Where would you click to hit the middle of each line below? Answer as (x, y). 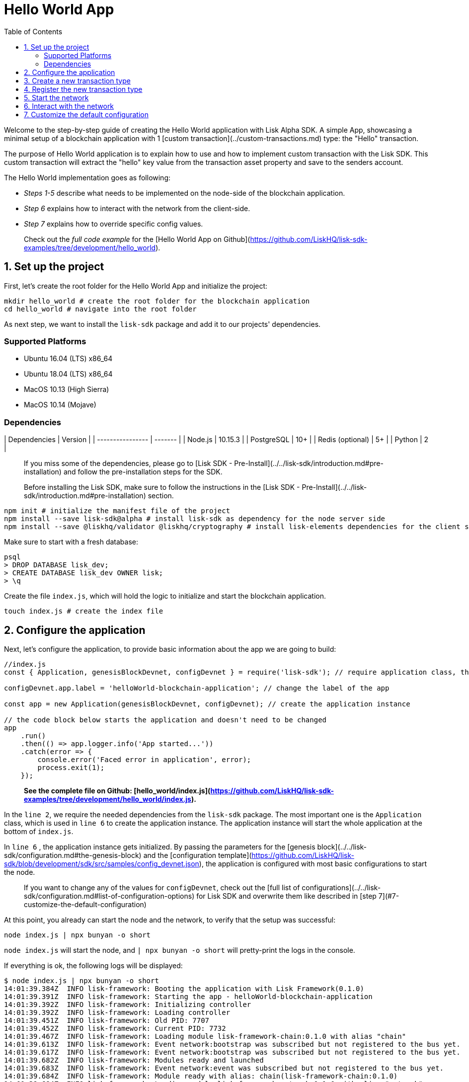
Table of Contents (33, 31)
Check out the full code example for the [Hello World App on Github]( (137, 239)
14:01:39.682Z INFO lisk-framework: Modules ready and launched (134, 1060)
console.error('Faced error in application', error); (144, 759)
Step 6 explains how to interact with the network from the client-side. (137, 208)
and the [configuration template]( (197, 855)
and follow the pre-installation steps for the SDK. (143, 472)
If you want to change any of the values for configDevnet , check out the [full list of (162, 887)
